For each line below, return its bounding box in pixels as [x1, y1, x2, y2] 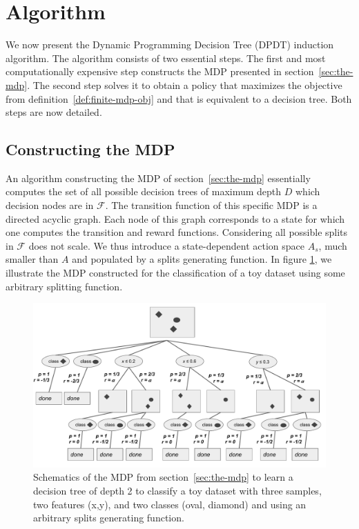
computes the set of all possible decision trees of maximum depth [6, 184, 282, 199]
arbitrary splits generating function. [33, 510, 184, 525]
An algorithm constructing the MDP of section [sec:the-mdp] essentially [6, 170, 311, 185]
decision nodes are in [6, 198, 94, 212]
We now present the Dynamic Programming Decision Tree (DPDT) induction [6, 37, 334, 52]
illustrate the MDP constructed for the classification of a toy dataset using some [6, 266, 345, 280]
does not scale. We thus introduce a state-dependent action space [28, 238, 305, 252]
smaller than [6, 252, 59, 266]
